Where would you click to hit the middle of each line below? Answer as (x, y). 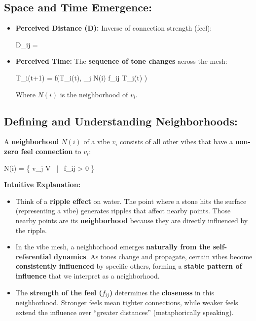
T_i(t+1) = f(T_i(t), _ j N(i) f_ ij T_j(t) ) (81, 77)
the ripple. (31, 230)
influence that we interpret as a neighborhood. (88, 275)
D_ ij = (27, 44)
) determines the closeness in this (162, 292)
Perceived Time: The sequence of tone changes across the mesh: (121, 61)
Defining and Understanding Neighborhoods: (121, 121)
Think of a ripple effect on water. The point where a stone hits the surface (131, 201)
